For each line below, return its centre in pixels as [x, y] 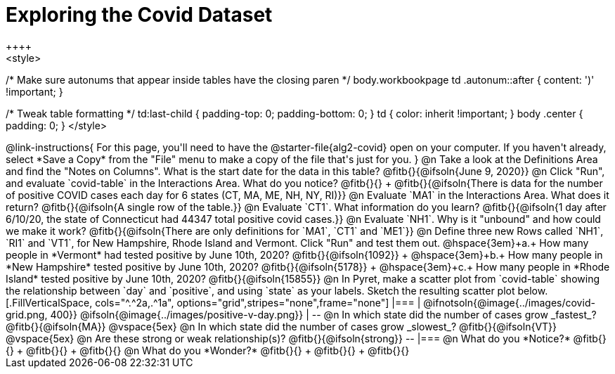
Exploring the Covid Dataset [139, 15]
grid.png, [27, 314]
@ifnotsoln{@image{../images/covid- [509, 302]
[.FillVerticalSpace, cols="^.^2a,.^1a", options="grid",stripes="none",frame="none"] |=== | [213, 302]
